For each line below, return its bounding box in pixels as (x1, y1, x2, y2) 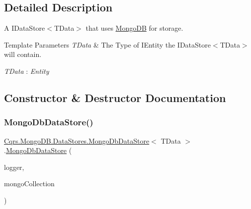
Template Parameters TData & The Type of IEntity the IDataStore (4, 39, 211, 50)
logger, (4, 161, 24, 172)
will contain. (4, 49, 42, 59)
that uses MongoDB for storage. (85, 23, 183, 33)
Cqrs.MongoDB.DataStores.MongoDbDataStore (4, 135, 150, 146)
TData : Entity (4, 65, 49, 76)
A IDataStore (4, 23, 45, 33)
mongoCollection (4, 178, 55, 189)
